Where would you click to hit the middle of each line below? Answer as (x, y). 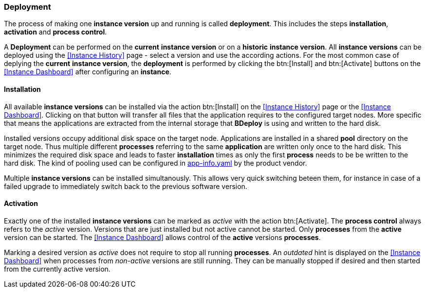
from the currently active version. (57, 269)
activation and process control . (55, 32)
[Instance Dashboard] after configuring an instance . (88, 72)
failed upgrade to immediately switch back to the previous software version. (126, 186)
